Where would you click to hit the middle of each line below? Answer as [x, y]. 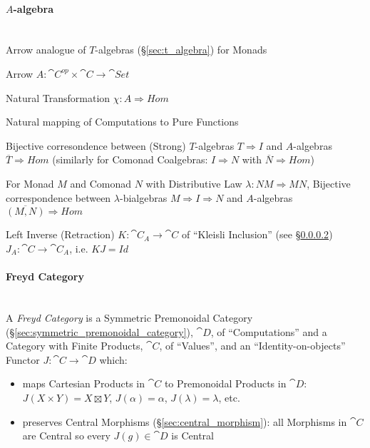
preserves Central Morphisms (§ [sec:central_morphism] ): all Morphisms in [185, 421]
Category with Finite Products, [74, 346]
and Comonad [101, 183]
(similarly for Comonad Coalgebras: [130, 159]
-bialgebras [143, 197]
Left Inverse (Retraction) [60, 234]
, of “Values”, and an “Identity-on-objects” [252, 346]
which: [113, 359]
